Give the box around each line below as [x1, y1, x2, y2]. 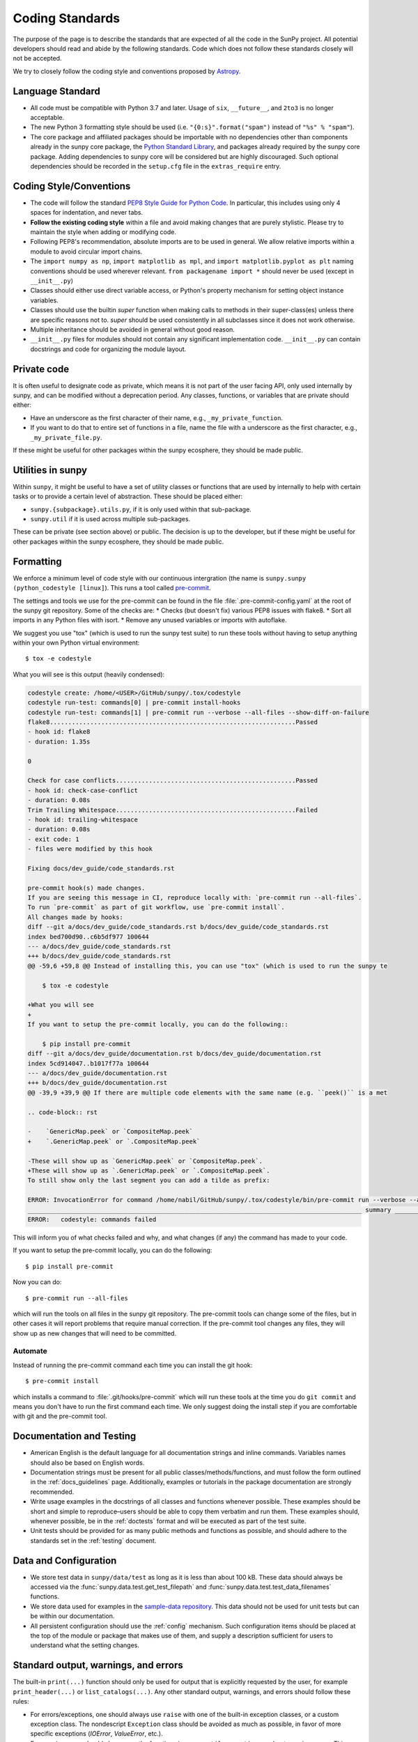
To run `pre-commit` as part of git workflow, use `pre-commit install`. [27, 903, 285, 911]
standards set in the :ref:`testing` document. [30, 1536, 157, 1545]
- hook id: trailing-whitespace [27, 815, 139, 824]
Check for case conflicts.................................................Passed [27, 777, 318, 785]
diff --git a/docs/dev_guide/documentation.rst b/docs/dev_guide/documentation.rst [27, 1049, 322, 1058]
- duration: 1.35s [27, 737, 91, 746]
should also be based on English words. [30, 1458, 145, 1467]
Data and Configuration [13, 1555, 117, 1566]
